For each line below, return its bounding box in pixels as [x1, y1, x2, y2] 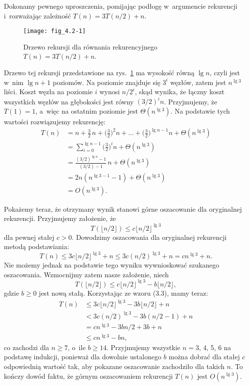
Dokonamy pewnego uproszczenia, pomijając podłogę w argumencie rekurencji [4, 1, 237, 11]
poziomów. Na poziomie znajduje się [52, 77, 161, 87]
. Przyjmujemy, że [164, 96, 218, 106]
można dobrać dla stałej [169, 352, 240, 362]
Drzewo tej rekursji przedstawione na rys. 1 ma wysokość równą [4, 67, 195, 78]
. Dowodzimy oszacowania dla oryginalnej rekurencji [72, 232, 227, 242]
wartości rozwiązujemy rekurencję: [4, 116, 106, 126]
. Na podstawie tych [171, 105, 230, 116]
